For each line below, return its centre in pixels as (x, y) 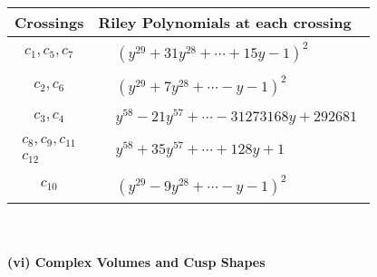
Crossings (49, 22)
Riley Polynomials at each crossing (225, 22)
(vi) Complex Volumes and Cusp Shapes (136, 262)
